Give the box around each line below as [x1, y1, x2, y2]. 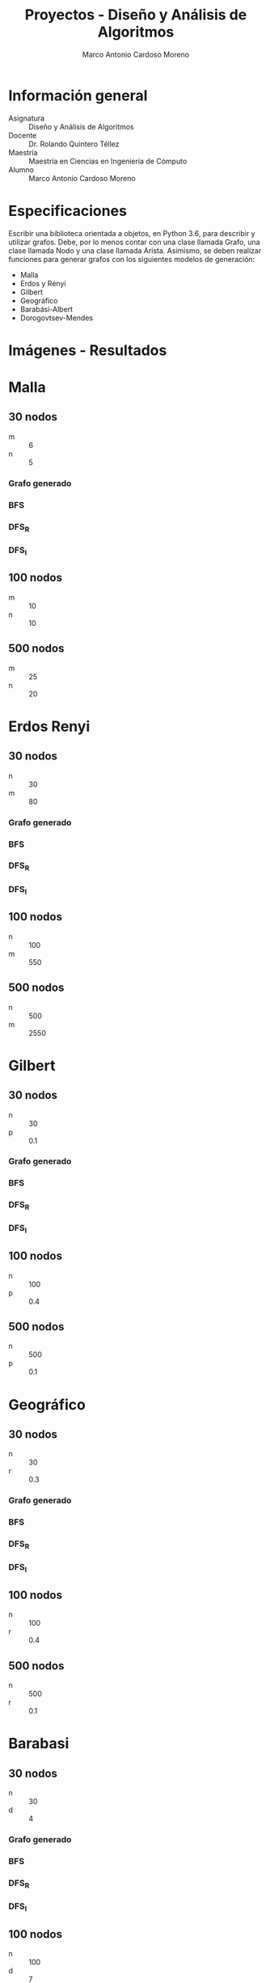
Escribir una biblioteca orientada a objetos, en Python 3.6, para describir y [8, 228, 256, 238]
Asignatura [8, 113, 45, 123]
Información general [8, 87, 148, 104]
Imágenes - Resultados [8, 341, 167, 359]
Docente [8, 130, 37, 140]
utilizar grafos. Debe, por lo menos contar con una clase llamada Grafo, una [8, 237, 260, 247]
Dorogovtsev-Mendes [19, 313, 94, 323]
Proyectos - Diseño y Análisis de [24, 6, 247, 24]
